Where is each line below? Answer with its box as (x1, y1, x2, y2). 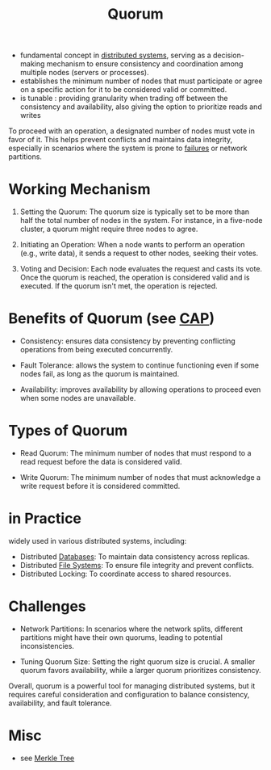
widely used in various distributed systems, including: (8, 536, 187, 545)
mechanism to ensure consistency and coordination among (46, 59, 244, 69)
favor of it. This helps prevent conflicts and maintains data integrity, (8, 135, 233, 145)
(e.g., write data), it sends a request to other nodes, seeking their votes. (19, 248, 259, 259)
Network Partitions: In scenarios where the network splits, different (19, 624, 244, 633)
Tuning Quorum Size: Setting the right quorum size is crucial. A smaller (19, 656, 256, 667)
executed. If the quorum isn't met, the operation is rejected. (19, 281, 218, 291)
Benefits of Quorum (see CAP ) (8, 309, 215, 328)
